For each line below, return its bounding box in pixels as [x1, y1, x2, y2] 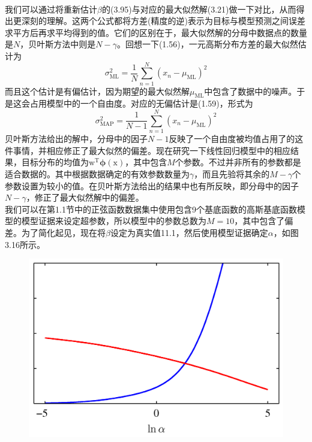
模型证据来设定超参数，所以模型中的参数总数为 [21, 214, 206, 227]
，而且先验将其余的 [194, 167, 270, 180]
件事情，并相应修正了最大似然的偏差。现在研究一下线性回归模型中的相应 [5, 144, 290, 156]
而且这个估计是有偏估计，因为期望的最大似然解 [5, 84, 190, 97]
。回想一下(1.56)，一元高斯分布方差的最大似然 [116, 38, 298, 50]
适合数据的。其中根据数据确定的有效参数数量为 [5, 167, 190, 180]
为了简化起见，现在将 [21, 226, 106, 238]
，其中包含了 [234, 214, 285, 227]
